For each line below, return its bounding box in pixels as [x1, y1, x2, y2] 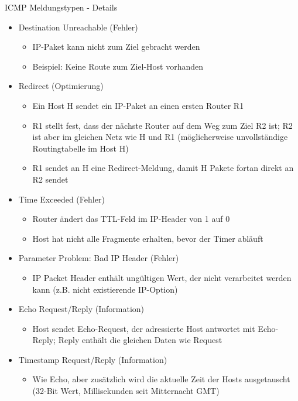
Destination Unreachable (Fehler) [18, 20, 138, 33]
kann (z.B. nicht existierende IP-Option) [32, 283, 178, 295]
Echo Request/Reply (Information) [18, 303, 145, 315]
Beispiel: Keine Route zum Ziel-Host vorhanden [32, 60, 204, 72]
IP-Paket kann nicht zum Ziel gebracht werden [32, 40, 200, 53]
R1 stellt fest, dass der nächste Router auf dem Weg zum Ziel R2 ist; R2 [32, 119, 293, 131]
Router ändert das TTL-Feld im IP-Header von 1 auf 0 [32, 213, 230, 225]
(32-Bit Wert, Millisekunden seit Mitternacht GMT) [32, 385, 220, 397]
